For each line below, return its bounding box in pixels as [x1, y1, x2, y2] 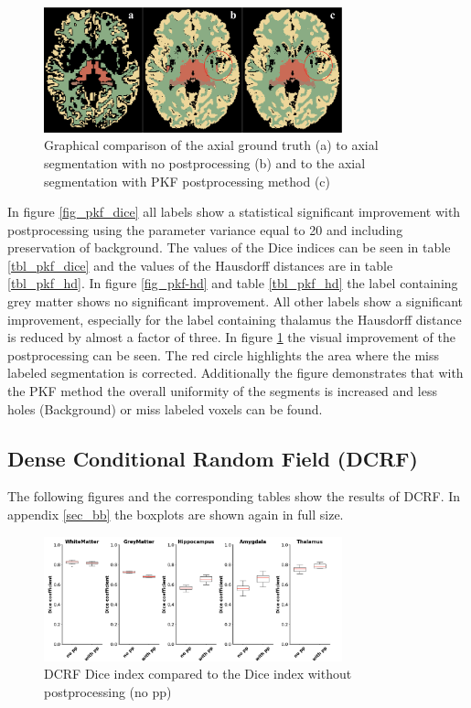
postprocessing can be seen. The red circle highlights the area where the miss [7, 345, 440, 364]
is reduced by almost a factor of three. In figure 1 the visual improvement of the [7, 327, 456, 347]
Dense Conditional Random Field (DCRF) [7, 444, 418, 472]
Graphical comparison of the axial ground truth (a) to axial [44, 135, 379, 155]
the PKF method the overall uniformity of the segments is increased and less [7, 381, 437, 401]
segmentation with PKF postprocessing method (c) [44, 171, 331, 190]
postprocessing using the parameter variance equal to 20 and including [7, 220, 403, 239]
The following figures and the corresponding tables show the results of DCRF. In [7, 487, 461, 506]
